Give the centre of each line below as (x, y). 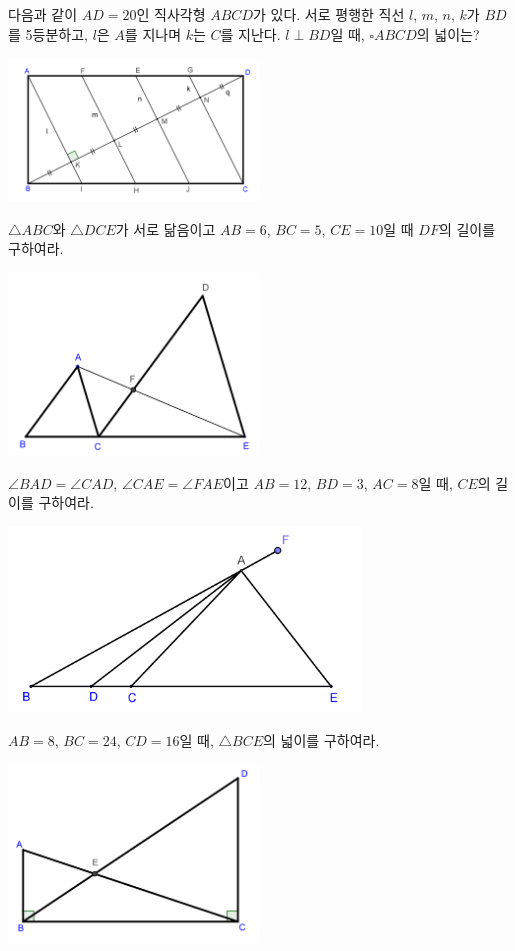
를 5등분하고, (48, 33)
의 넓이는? (448, 33)
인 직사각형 (171, 14)
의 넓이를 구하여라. (321, 739)
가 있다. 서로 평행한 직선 (328, 14)
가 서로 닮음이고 (165, 228)
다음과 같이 (43, 14)
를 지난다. (250, 33)
